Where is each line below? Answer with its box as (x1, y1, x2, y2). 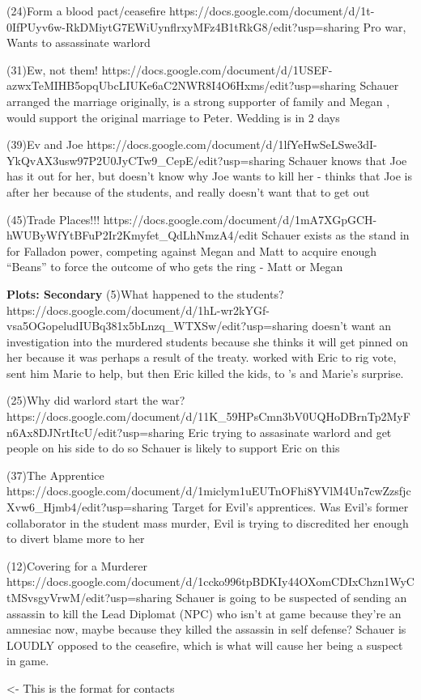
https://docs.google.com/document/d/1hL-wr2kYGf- (6, 301, 270, 318)
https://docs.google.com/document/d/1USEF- (101, 61, 333, 78)
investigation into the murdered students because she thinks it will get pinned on (6, 333, 408, 350)
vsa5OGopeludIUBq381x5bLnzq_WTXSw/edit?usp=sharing (6, 317, 308, 334)
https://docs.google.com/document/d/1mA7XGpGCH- (103, 210, 377, 227)
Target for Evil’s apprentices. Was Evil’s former (172, 498, 409, 515)
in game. (6, 652, 49, 669)
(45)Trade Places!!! (6, 210, 100, 227)
